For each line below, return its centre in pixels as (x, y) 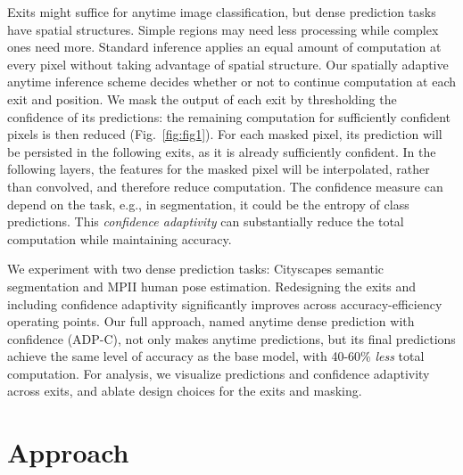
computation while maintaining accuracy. (120, 238)
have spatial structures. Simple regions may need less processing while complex (223, 29)
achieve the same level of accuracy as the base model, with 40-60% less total (216, 356)
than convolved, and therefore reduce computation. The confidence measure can (225, 186)
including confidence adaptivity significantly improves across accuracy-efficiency (225, 303)
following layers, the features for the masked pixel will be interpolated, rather (219, 169)
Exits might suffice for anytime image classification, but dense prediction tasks (222, 12)
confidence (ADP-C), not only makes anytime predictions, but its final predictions (231, 338)
